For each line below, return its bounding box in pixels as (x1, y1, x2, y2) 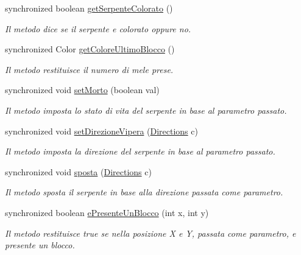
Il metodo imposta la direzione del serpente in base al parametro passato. (5, 145, 275, 158)
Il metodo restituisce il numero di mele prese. (5, 63, 174, 75)
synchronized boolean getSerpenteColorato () (5, 2, 173, 14)
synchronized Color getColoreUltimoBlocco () (5, 43, 175, 55)
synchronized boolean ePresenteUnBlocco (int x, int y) (5, 206, 209, 218)
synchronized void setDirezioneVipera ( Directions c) (5, 124, 198, 137)
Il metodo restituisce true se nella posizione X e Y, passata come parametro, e (5, 226, 296, 239)
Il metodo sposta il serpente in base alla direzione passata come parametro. (5, 186, 283, 198)
